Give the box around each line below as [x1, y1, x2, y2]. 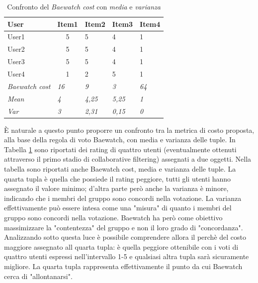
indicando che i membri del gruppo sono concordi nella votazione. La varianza [4, 192, 242, 203]
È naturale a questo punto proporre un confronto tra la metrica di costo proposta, [4, 124, 255, 135]
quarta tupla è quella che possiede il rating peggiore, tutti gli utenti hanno [4, 173, 231, 184]
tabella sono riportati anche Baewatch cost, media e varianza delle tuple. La [4, 163, 236, 174]
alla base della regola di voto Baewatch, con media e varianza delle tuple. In [4, 134, 236, 145]
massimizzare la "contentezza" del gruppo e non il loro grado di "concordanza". [4, 222, 243, 232]
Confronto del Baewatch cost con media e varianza [7, 1, 161, 11]
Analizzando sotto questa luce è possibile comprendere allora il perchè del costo [4, 232, 247, 242]
